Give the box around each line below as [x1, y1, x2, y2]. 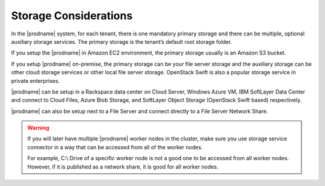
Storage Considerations [11, 9, 133, 22]
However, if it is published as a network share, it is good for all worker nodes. [27, 163, 219, 170]
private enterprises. [11, 77, 60, 84]
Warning [27, 124, 49, 131]
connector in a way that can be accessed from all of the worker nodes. [27, 143, 203, 151]
